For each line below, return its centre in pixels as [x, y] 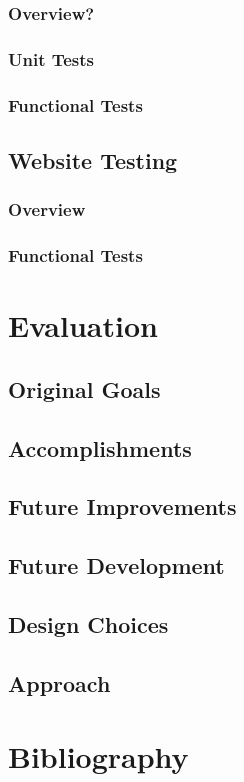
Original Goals [84, 388]
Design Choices [88, 623]
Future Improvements [122, 506]
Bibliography [98, 756]
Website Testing [93, 159]
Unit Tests [51, 58]
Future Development [116, 565]
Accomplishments [100, 447]
